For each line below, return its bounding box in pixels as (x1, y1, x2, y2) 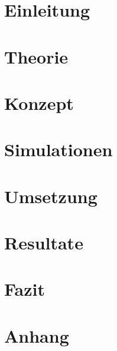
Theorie (4, 44, 69, 68)
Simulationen (4, 137, 113, 162)
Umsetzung (4, 184, 97, 208)
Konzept (4, 90, 74, 115)
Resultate (4, 230, 83, 255)
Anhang (4, 323, 69, 347)
